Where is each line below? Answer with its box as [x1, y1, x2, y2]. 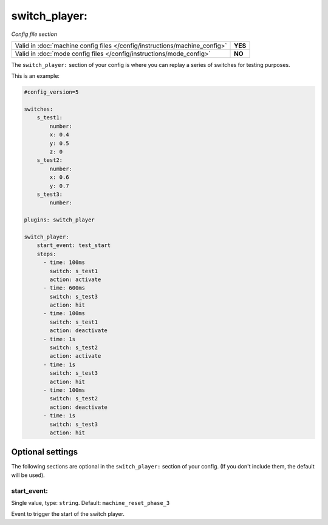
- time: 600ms [43, 285, 85, 291]
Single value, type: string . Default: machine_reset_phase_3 [11, 499, 170, 506]
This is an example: [11, 72, 60, 80]
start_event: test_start [36, 242, 111, 249]
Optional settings [11, 447, 78, 457]
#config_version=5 [24, 89, 79, 96]
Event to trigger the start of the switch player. [11, 510, 125, 518]
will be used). [11, 471, 45, 479]
